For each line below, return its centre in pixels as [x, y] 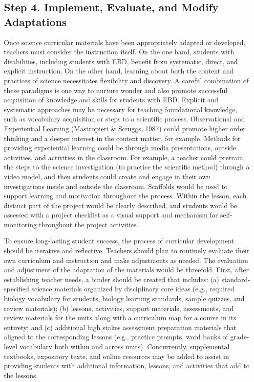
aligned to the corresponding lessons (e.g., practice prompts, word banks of [116, 337]
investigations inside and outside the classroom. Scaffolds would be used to [116, 186]
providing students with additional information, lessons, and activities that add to [127, 366]
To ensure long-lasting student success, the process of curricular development [119, 241]
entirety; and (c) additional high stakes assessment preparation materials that [120, 327]
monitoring [20, 224]
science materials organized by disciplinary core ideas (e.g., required [133, 289]
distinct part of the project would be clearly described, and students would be [121, 205]
